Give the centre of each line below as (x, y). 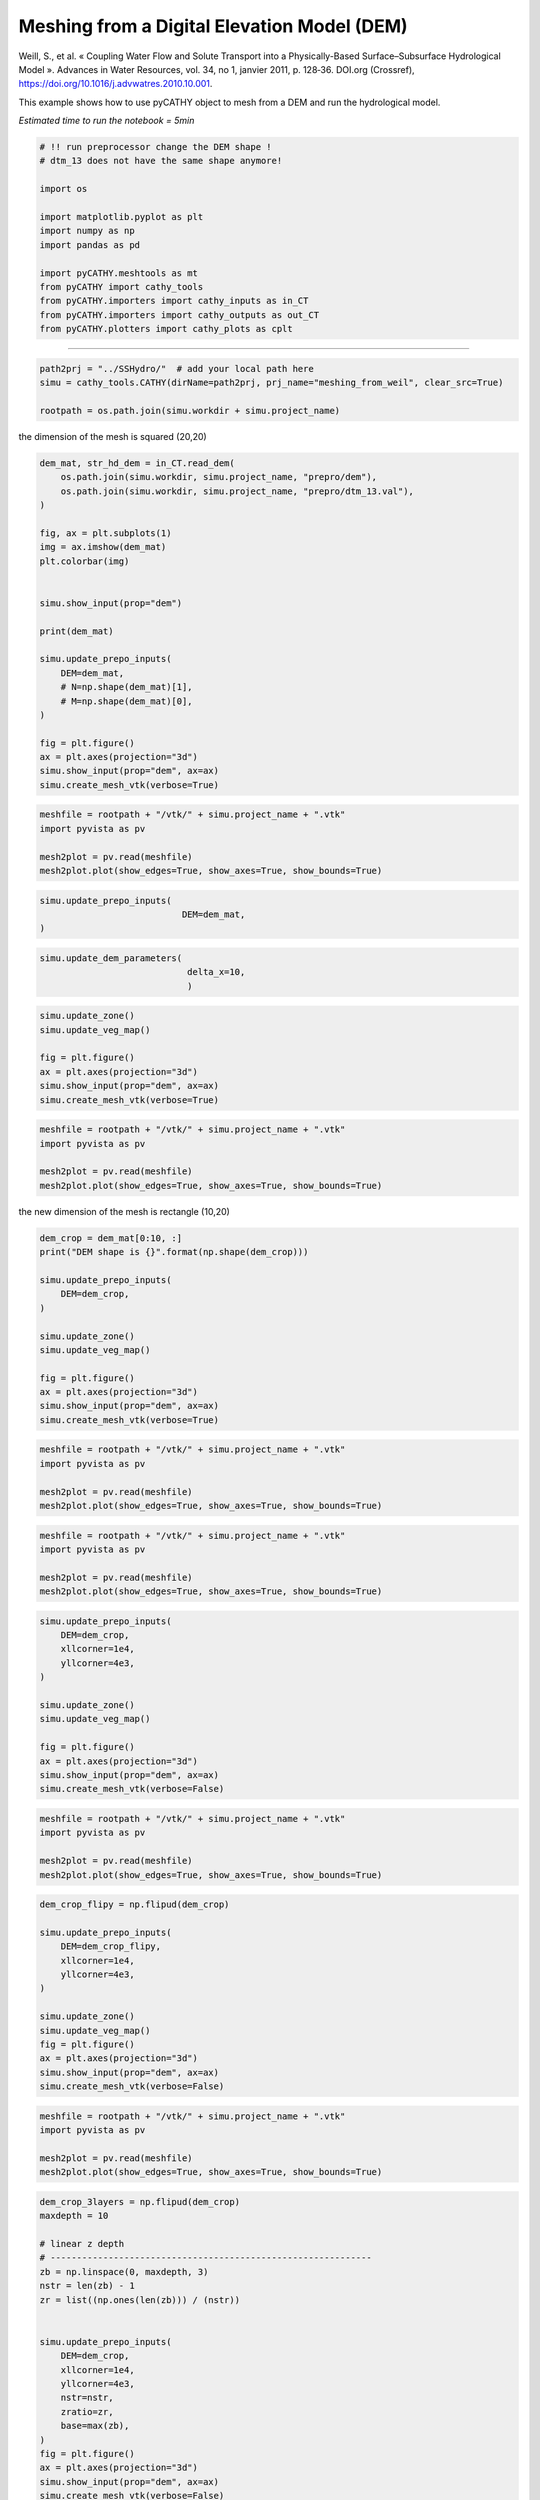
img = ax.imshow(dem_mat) (103, 547)
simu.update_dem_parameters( (111, 958)
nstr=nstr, (87, 2398)
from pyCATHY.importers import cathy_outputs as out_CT (179, 314)
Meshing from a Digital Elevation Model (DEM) (213, 26)
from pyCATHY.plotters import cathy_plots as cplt (166, 329)
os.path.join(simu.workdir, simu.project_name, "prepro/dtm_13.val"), (237, 491)
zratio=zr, (87, 2411)
